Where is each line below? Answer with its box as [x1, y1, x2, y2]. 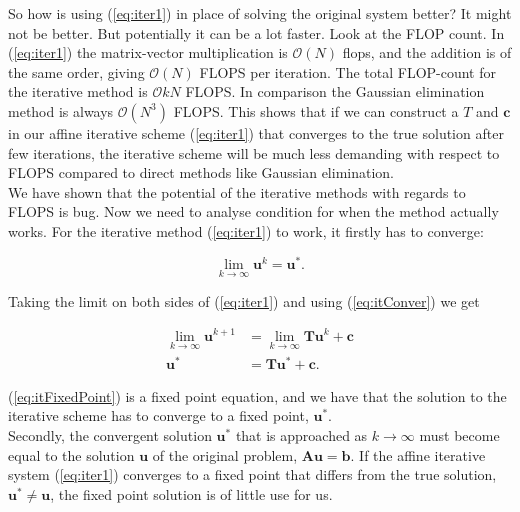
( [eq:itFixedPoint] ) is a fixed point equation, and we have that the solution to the [8, 385, 507, 406]
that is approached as [235, 425, 368, 446]
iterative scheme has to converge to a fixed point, [8, 405, 309, 426]
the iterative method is [8, 81, 148, 102]
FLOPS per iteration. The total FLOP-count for [199, 61, 496, 82]
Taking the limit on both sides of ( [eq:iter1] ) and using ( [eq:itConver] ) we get [8, 290, 480, 311]
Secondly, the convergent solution [8, 425, 212, 446]
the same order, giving [8, 61, 145, 82]
